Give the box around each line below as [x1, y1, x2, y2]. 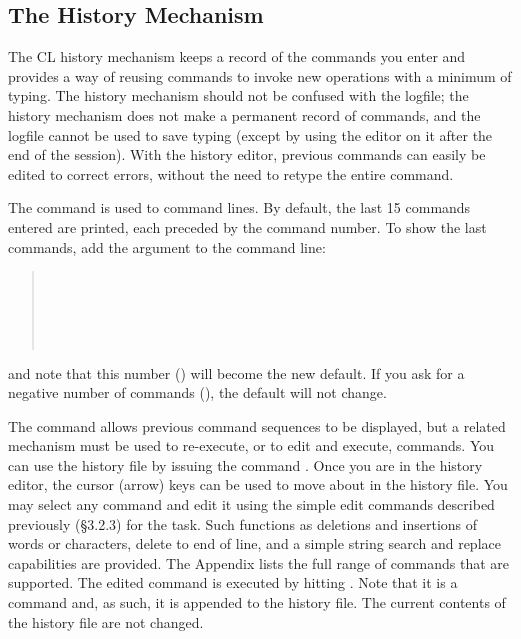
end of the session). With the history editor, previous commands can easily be [8, 144, 486, 165]
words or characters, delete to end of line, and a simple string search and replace [8, 533, 501, 554]
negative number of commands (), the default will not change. [8, 382, 387, 403]
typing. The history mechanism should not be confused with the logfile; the [8, 85, 469, 106]
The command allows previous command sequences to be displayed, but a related [8, 415, 506, 436]
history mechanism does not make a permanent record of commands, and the [8, 104, 481, 125]
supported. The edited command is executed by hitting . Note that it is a [8, 572, 458, 593]
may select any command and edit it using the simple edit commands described [8, 494, 495, 515]
